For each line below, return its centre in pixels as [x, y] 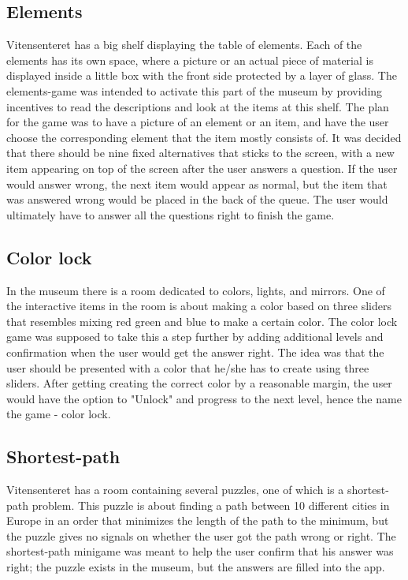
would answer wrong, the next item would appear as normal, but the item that [197, 183]
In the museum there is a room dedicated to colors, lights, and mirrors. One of [196, 290]
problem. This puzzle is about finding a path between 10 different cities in [211, 505]
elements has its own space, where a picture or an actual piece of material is [190, 60]
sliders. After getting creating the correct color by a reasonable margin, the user [199, 383]
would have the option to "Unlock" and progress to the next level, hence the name [204, 398]
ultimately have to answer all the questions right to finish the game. [171, 214]
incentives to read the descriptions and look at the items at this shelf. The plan [198, 106]
